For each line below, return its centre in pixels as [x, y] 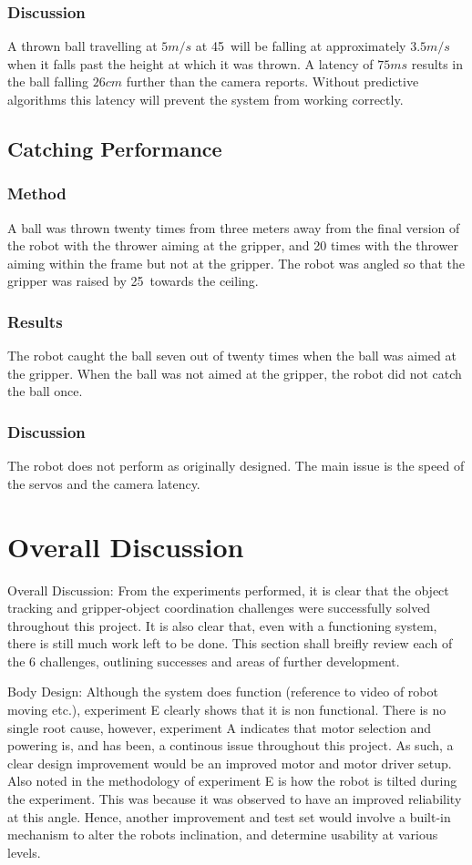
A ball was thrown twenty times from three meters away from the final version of [234, 227]
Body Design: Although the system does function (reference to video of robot [223, 692]
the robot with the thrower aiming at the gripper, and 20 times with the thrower [233, 245]
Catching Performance [115, 148]
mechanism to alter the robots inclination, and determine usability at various [223, 834]
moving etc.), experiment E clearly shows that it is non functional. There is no [227, 710]
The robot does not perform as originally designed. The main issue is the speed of [236, 466]
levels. [24, 852]
